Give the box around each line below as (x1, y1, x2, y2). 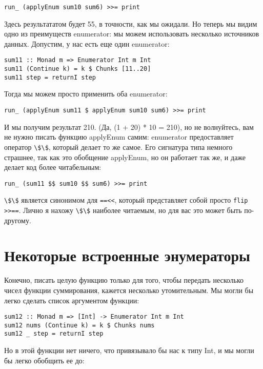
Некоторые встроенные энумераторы (4, 245, 250, 266)
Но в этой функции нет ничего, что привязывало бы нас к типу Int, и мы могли (4, 345, 254, 356)
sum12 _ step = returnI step (4, 330, 104, 338)
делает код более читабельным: (4, 162, 102, 172)
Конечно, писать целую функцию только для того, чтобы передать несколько (4, 275, 244, 285)
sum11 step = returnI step (4, 73, 96, 81)
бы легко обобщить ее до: (4, 355, 85, 365)
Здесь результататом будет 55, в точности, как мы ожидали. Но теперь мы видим (4, 18, 257, 29)
